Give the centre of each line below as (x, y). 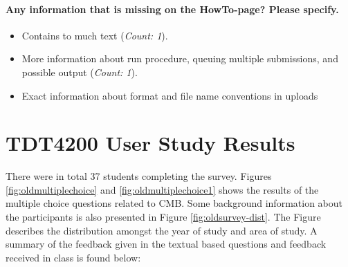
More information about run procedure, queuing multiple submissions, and (180, 58)
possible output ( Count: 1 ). (80, 72)
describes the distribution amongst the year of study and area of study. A (162, 230)
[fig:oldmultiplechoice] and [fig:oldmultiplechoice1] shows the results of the (162, 189)
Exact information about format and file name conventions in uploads (170, 95)
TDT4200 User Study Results (150, 143)
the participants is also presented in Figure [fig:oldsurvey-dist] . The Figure (163, 217)
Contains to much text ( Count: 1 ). (95, 35)
